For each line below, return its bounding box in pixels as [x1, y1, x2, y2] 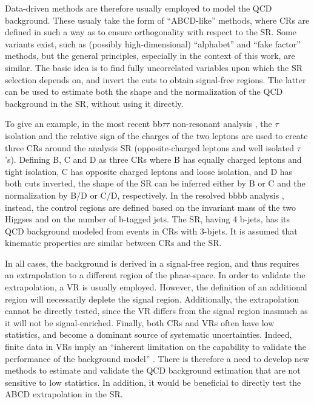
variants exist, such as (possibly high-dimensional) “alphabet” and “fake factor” [5, 37, 301, 50]
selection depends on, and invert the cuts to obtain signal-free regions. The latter [5, 73, 306, 86]
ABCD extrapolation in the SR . [5, 388, 123, 400]
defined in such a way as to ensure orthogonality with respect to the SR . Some [5, 26, 296, 38]
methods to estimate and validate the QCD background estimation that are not [5, 364, 301, 377]
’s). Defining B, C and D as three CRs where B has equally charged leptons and [5, 153, 302, 166]
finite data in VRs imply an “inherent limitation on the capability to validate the [5, 340, 306, 353]
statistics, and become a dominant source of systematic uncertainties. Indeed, [5, 328, 292, 341]
